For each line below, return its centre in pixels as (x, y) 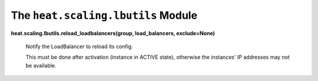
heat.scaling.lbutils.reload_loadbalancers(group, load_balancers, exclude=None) (113, 33)
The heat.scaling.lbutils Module (104, 15)
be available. (41, 65)
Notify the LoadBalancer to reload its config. (79, 46)
